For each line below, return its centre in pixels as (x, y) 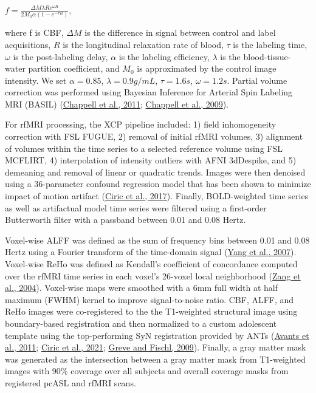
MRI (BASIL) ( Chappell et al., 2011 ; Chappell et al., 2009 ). (117, 104)
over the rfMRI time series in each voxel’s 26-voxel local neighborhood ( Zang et (153, 275)
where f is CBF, (34, 32)
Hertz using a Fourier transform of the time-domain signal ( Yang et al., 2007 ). (151, 252)
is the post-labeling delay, (60, 56)
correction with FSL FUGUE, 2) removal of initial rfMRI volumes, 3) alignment (154, 136)
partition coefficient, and (74, 68)
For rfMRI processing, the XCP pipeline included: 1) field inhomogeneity (141, 124)
